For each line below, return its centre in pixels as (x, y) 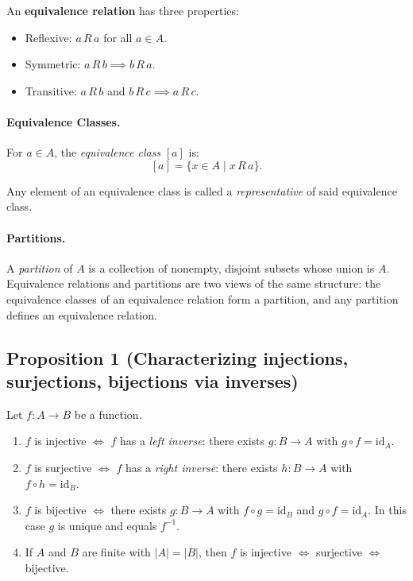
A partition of (40, 267)
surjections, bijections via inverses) (152, 380)
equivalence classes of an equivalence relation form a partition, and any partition (203, 298)
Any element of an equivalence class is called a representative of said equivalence (202, 190)
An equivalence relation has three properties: (123, 10)
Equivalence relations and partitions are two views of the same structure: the (194, 283)
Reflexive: (48, 37)
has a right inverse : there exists (202, 467)
